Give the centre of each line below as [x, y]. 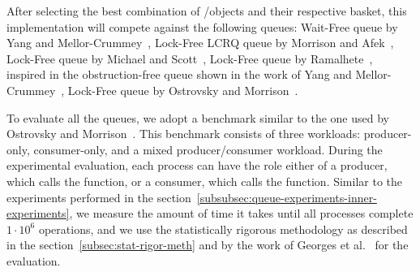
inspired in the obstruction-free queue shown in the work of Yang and [179, 74]
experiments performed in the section [99, 197]
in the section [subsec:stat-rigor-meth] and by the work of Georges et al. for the [208, 245]
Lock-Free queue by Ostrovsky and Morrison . [183, 90]
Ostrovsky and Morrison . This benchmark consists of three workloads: [184, 134]
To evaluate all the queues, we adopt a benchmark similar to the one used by [198, 117]
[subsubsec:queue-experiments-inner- [287, 197]
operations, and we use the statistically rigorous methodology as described [223, 229]
